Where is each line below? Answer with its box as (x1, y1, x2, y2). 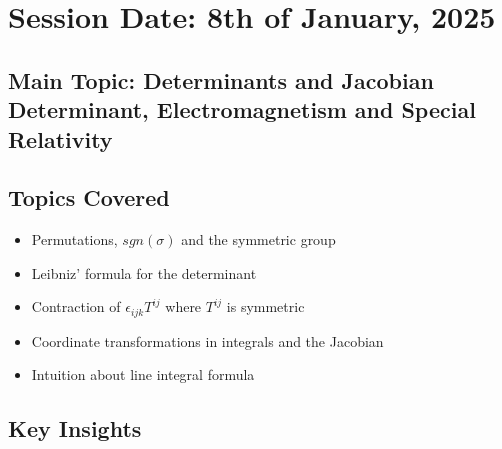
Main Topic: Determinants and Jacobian (8, 64, 434, 95)
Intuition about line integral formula (31, 364, 255, 385)
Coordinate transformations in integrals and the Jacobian (31, 330, 384, 351)
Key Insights (8, 413, 142, 444)
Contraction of (31, 296, 121, 317)
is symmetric (226, 296, 305, 317)
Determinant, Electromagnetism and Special (8, 94, 476, 125)
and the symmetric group (181, 229, 336, 250)
